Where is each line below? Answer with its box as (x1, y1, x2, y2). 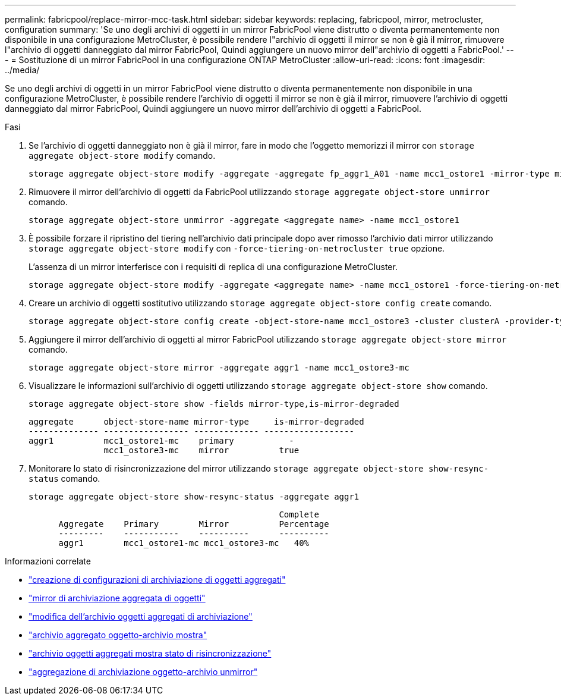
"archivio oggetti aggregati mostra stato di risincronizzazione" (29, 648, 272, 658)
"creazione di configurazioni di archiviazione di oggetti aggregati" (29, 575, 286, 585)
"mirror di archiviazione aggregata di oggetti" (29, 593, 206, 603)
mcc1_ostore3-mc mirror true (103, 445, 300, 455)
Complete (279, 510, 319, 519)
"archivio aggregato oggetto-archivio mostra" (29, 630, 207, 640)
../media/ (5, 65, 40, 75)
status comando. (29, 473, 100, 484)
